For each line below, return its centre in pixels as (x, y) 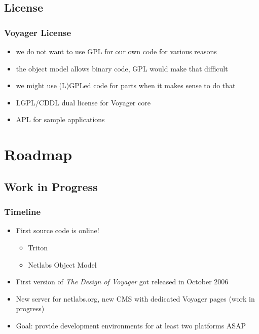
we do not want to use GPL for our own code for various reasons (116, 51)
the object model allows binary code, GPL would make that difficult (122, 68)
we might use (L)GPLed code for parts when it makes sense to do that (126, 85)
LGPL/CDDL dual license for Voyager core (83, 102)
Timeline (23, 212)
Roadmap (38, 154)
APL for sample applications (60, 119)
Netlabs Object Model (62, 264)
